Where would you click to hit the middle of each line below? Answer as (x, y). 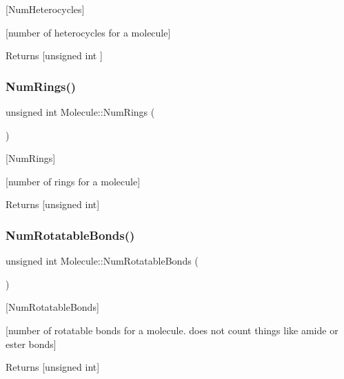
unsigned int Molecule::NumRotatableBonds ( (102, 261)
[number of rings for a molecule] (73, 181)
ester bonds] (31, 344)
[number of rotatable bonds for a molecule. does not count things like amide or (172, 330)
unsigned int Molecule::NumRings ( (80, 112)
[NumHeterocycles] (45, 9)
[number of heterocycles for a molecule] (88, 32)
